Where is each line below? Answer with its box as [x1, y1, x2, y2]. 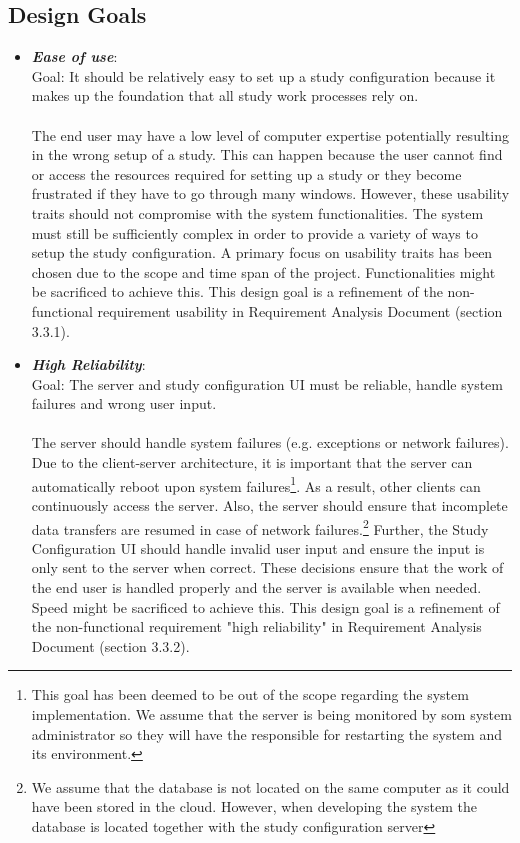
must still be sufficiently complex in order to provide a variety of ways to [31, 222, 478, 243]
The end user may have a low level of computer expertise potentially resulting [31, 124, 509, 145]
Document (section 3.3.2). [31, 635, 190, 656]
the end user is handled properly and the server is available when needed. [31, 576, 482, 597]
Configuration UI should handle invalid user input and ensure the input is [31, 537, 485, 558]
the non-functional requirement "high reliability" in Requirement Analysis [31, 616, 482, 637]
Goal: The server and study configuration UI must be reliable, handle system [31, 373, 503, 394]
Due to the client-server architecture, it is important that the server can [31, 452, 473, 473]
